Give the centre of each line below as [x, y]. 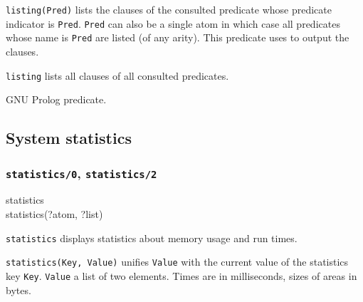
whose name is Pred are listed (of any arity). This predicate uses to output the [178, 37]
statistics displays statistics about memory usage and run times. [152, 238]
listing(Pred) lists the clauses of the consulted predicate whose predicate [169, 9]
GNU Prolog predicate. [56, 99]
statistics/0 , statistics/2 [81, 173]
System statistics [69, 138]
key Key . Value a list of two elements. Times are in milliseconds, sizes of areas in [181, 275]
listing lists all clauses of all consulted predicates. [117, 75]
